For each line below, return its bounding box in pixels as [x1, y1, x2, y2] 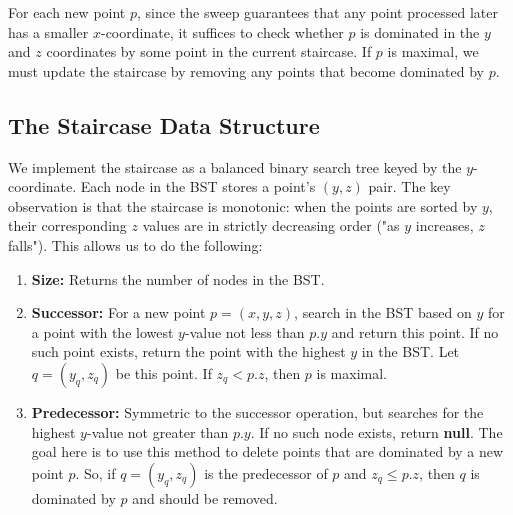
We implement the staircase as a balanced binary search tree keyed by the [8, 156, 462, 177]
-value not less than [184, 321, 305, 342]
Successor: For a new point [31, 302, 206, 323]
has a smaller [8, 21, 89, 42]
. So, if [75, 462, 116, 483]
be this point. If [115, 362, 212, 383]
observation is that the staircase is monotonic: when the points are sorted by [8, 195, 478, 216]
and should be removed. [132, 487, 278, 508]
